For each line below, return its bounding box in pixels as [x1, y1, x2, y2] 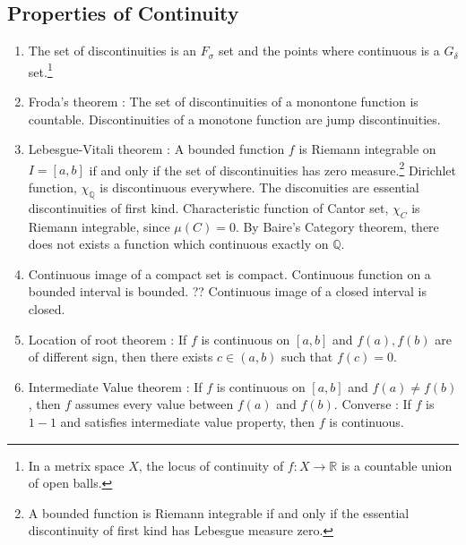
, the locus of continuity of [138, 456, 284, 474]
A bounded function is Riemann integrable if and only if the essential [28, 503, 410, 522]
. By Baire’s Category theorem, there [235, 217, 439, 235]
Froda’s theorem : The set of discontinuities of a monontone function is [28, 92, 419, 111]
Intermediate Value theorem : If [28, 377, 203, 396]
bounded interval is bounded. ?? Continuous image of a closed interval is [28, 282, 427, 301]
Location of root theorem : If [28, 329, 187, 348]
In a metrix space [28, 456, 125, 474]
